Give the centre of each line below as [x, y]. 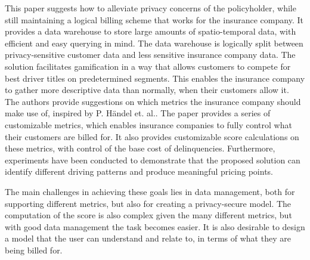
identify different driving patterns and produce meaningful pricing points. [139, 171]
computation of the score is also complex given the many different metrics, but [148, 215]
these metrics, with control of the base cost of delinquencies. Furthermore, [140, 148]
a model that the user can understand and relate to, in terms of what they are [148, 238]
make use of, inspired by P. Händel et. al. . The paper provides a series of [138, 113]
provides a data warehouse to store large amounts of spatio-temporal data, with [151, 31]
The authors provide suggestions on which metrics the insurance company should [153, 101]
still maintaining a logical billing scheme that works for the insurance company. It [154, 19]
